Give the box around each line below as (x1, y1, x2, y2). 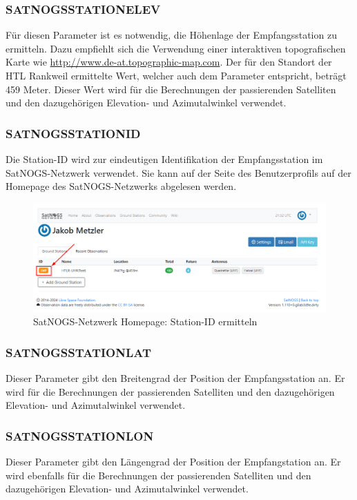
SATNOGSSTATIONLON (6, 427, 154, 444)
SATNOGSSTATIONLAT (6, 343, 152, 360)
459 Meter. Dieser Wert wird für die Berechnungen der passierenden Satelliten (6, 81, 336, 96)
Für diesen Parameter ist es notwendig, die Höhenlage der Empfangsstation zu (6, 28, 337, 42)
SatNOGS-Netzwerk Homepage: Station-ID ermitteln (33, 314, 258, 329)
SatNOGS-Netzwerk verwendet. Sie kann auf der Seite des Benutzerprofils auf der (6, 165, 351, 180)
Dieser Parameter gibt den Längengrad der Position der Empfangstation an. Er (6, 454, 341, 468)
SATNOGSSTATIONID (6, 124, 141, 142)
